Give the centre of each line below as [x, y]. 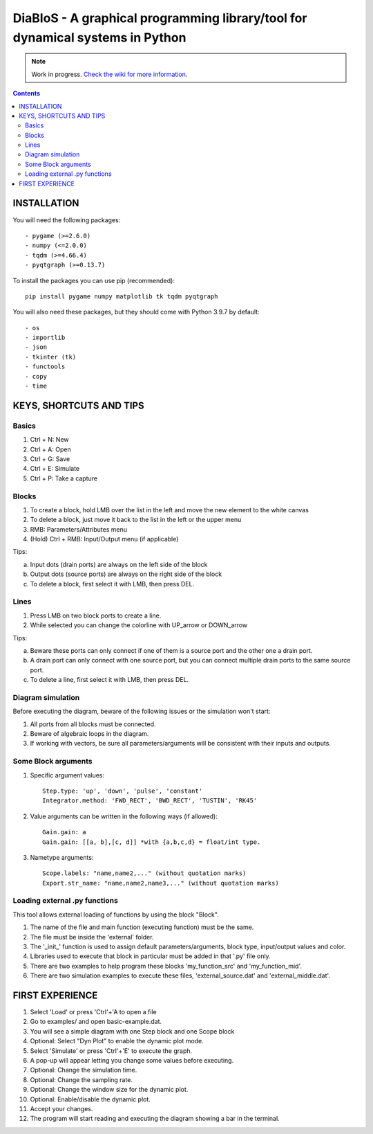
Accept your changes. [61, 1108]
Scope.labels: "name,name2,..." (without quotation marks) [144, 873]
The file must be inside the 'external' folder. [92, 937]
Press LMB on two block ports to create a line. [96, 615]
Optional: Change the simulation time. [84, 1070]
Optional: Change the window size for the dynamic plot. [109, 1090]
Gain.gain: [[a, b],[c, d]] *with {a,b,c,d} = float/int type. [152, 842]
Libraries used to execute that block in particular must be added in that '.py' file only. [150, 956]
